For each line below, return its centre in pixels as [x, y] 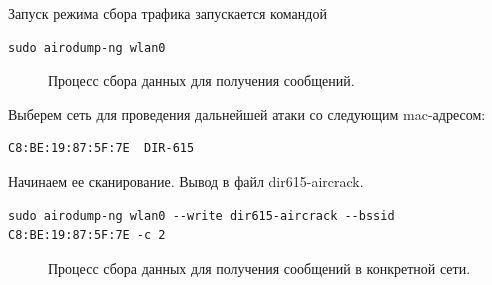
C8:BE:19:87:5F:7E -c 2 [87, 235]
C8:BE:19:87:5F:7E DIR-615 [101, 148]
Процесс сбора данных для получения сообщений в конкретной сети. [259, 267]
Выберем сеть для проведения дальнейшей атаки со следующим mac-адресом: [247, 113]
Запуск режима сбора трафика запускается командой [167, 13]
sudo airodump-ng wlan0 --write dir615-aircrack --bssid [201, 215]
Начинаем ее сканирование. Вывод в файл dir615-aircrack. [186, 180]
